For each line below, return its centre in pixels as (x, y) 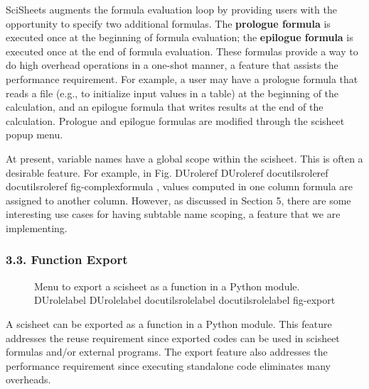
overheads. (28, 379)
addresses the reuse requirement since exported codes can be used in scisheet (173, 338)
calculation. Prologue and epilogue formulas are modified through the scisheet (175, 120)
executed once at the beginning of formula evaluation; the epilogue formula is (180, 37)
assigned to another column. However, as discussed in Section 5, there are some (178, 200)
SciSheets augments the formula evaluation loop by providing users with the (171, 9)
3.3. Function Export (67, 259)
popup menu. (34, 135)
